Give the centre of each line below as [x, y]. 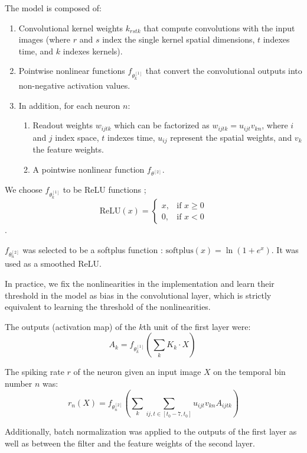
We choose [24, 190]
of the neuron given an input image [137, 372]
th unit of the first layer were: [197, 326]
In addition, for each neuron [69, 105]
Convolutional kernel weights [71, 27]
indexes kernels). [93, 51]
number [19, 383]
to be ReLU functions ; [104, 190]
